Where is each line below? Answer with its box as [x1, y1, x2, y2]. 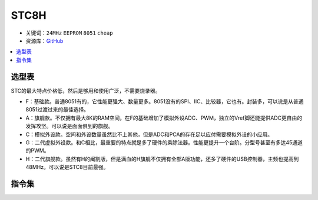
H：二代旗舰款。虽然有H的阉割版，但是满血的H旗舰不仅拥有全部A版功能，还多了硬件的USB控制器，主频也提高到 [25, 155, 299, 162]
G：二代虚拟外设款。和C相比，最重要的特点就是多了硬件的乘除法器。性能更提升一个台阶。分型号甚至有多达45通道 [25, 138, 303, 146]
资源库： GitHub [25, 37, 64, 44]
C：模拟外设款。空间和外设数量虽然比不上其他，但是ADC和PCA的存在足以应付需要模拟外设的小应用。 [25, 131, 273, 138]
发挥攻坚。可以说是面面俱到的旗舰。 [25, 123, 114, 130]
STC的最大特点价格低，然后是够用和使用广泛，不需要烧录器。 [11, 87, 161, 94]
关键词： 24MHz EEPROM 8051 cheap [25, 29, 113, 36]
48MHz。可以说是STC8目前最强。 [25, 164, 109, 171]
